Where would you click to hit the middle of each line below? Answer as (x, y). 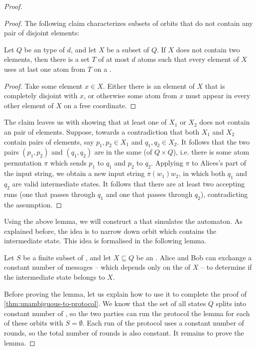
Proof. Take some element (43, 86)
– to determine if (226, 267)
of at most (114, 59)
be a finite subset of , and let (67, 257)
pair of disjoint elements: (42, 33)
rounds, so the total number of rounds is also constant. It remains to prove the (124, 333)
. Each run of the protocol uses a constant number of (163, 323)
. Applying (167, 163)
